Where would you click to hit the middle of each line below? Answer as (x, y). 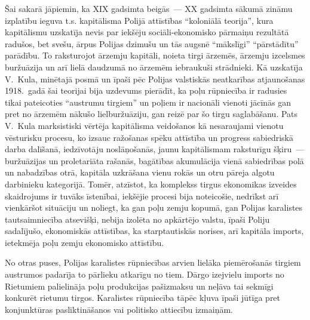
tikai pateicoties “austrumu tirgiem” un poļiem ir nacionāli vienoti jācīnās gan (148, 102)
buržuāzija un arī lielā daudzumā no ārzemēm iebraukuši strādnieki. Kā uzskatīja (154, 67)
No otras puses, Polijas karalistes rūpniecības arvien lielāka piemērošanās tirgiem (153, 262)
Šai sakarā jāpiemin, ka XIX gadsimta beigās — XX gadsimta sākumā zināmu (149, 8)
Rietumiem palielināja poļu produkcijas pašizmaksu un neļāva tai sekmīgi (139, 286)
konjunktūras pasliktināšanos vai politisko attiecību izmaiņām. (119, 309)
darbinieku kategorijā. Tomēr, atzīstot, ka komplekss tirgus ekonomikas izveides (151, 184)
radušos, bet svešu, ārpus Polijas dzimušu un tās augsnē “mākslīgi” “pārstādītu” (152, 43)
